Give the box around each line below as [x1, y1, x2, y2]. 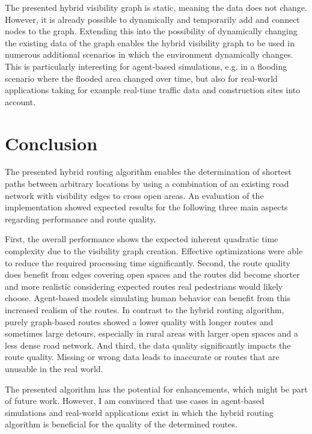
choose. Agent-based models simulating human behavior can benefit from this [5, 292, 290, 304]
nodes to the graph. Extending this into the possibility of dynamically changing [5, 25, 298, 37]
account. [5, 95, 35, 108]
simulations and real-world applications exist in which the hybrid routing [5, 406, 274, 418]
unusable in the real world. [5, 362, 103, 374]
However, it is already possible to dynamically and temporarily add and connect [5, 13, 300, 25]
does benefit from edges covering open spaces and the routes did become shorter [5, 268, 300, 281]
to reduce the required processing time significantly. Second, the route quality [5, 256, 290, 269]
